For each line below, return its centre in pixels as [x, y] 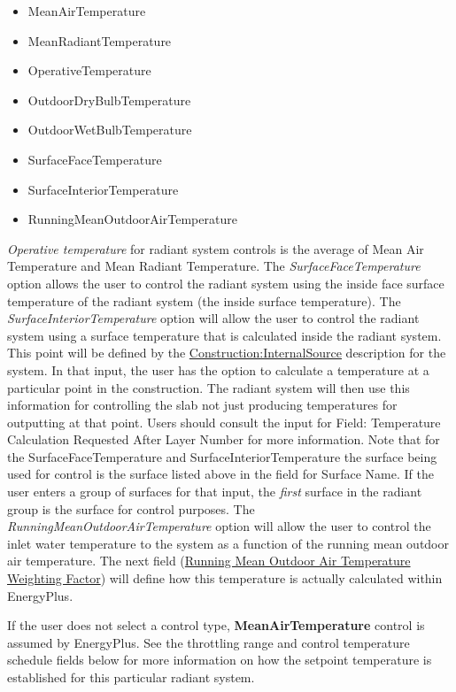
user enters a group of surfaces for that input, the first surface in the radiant [215, 492]
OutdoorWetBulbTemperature [110, 130]
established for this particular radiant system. [131, 677]
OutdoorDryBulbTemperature [109, 100]
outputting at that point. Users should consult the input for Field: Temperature [224, 422]
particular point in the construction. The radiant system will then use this [209, 387]
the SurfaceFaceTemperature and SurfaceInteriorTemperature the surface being [222, 456]
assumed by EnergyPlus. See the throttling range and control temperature [209, 642]
